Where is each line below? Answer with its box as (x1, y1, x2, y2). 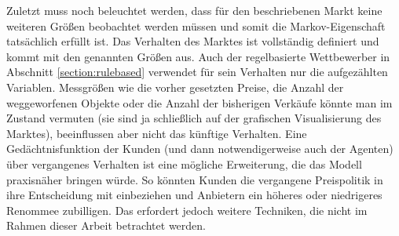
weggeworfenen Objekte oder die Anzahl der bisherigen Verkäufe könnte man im (6, 94, 393, 111)
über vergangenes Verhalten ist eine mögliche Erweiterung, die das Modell (6, 155, 362, 172)
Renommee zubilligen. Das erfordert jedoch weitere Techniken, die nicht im (6, 202, 368, 218)
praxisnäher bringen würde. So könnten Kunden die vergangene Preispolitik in (6, 171, 383, 187)
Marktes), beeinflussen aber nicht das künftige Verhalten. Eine (6, 125, 307, 141)
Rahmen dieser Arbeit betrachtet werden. (6, 217, 206, 234)
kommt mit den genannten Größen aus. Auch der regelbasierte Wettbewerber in (6, 48, 390, 64)
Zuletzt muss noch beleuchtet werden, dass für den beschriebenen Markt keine (6, 2, 383, 18)
